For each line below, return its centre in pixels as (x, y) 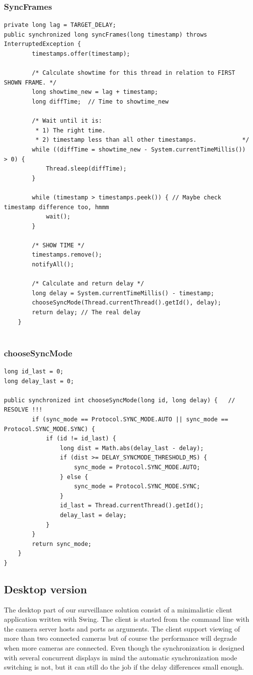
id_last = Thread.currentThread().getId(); (132, 506)
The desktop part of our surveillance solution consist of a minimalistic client (118, 609)
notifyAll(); (53, 265)
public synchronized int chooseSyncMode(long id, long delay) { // (120, 400)
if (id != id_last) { (81, 439)
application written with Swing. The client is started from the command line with (127, 619)
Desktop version (46, 589)
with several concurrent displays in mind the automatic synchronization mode (121, 657)
